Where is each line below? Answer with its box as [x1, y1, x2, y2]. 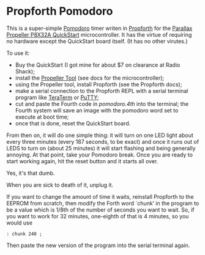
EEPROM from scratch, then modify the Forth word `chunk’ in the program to [6, 199, 199, 207]
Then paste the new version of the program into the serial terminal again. [6, 242, 190, 249]
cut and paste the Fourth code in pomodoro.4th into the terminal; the [15, 100, 188, 108]
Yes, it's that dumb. [6, 169, 55, 177]
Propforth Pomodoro [6, 4, 113, 18]
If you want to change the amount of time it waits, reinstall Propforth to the [6, 193, 194, 200]
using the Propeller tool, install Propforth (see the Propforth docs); [15, 81, 182, 88]
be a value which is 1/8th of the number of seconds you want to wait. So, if [6, 206, 195, 213]
